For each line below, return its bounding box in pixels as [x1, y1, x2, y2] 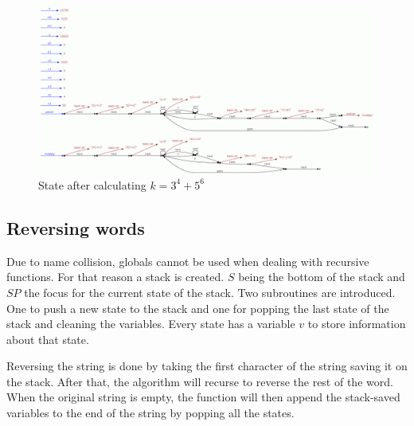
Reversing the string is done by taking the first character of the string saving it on [6, 358, 408, 374]
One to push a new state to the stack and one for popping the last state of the [6, 299, 389, 316]
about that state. [6, 330, 89, 347]
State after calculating [38, 176, 146, 193]
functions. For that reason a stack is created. [6, 268, 225, 285]
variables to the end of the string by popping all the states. [6, 405, 295, 421]
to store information [307, 315, 406, 332]
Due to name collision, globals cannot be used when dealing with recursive [6, 252, 369, 269]
